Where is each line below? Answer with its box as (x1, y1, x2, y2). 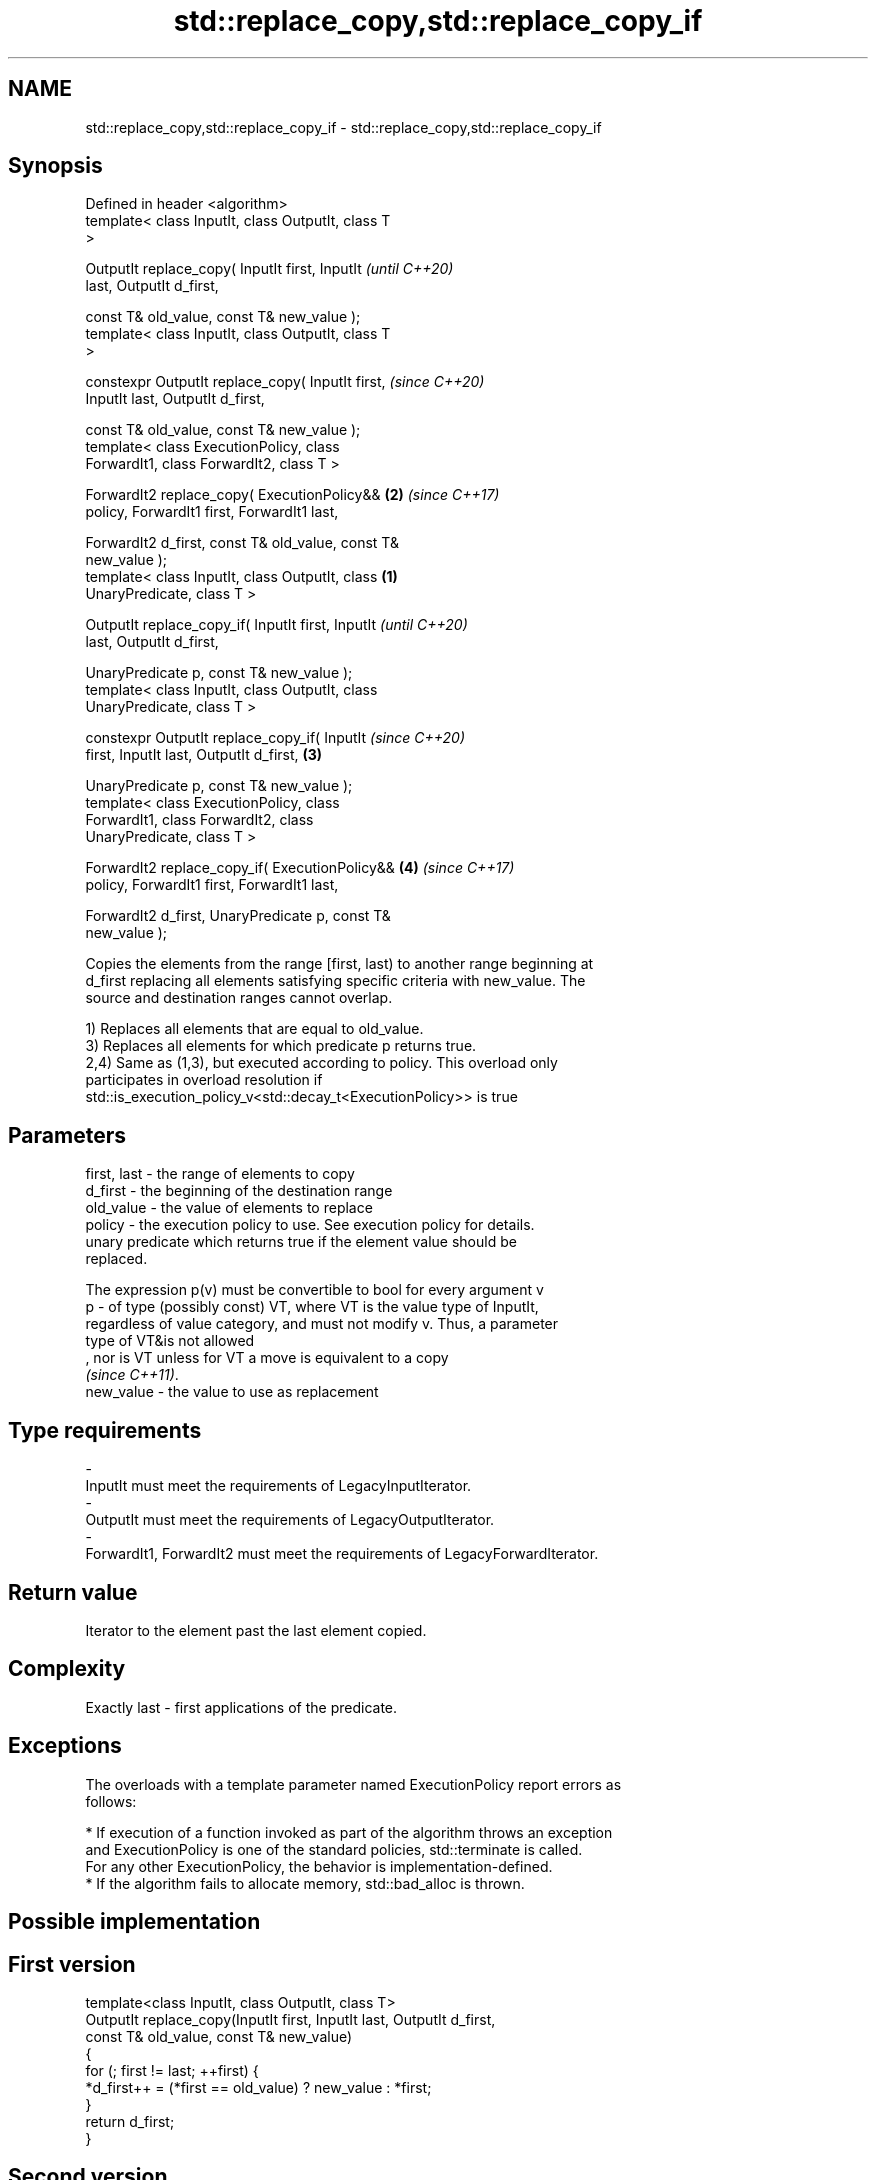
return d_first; (85, 2112, 175, 2130)
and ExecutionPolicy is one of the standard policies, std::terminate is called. (85, 1840, 583, 1858)
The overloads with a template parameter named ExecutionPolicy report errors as (85, 1775, 622, 1793)
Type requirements (8, 1417, 202, 1443)
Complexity (8, 1656, 126, 1682)
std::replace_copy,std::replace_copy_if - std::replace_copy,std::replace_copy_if (85, 118, 602, 136)
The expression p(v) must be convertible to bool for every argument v (85, 1281, 544, 1299)
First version (8, 1951, 136, 1977)
